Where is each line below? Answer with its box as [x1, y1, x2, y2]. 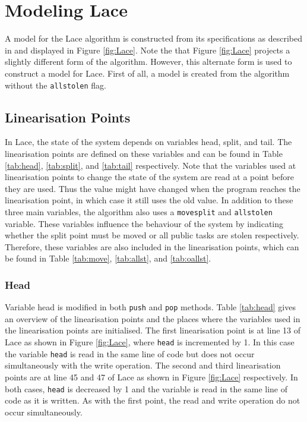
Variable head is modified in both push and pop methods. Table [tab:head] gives [5, 301, 296, 313]
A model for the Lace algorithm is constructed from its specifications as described [5, 32, 303, 45]
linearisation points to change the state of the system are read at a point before [5, 171, 295, 183]
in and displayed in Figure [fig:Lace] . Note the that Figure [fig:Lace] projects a [5, 43, 290, 56]
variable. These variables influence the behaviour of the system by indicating [5, 217, 284, 229]
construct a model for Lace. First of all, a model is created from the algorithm [5, 67, 290, 79]
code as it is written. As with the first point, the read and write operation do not [5, 394, 300, 407]
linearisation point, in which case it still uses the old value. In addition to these [5, 194, 293, 206]
